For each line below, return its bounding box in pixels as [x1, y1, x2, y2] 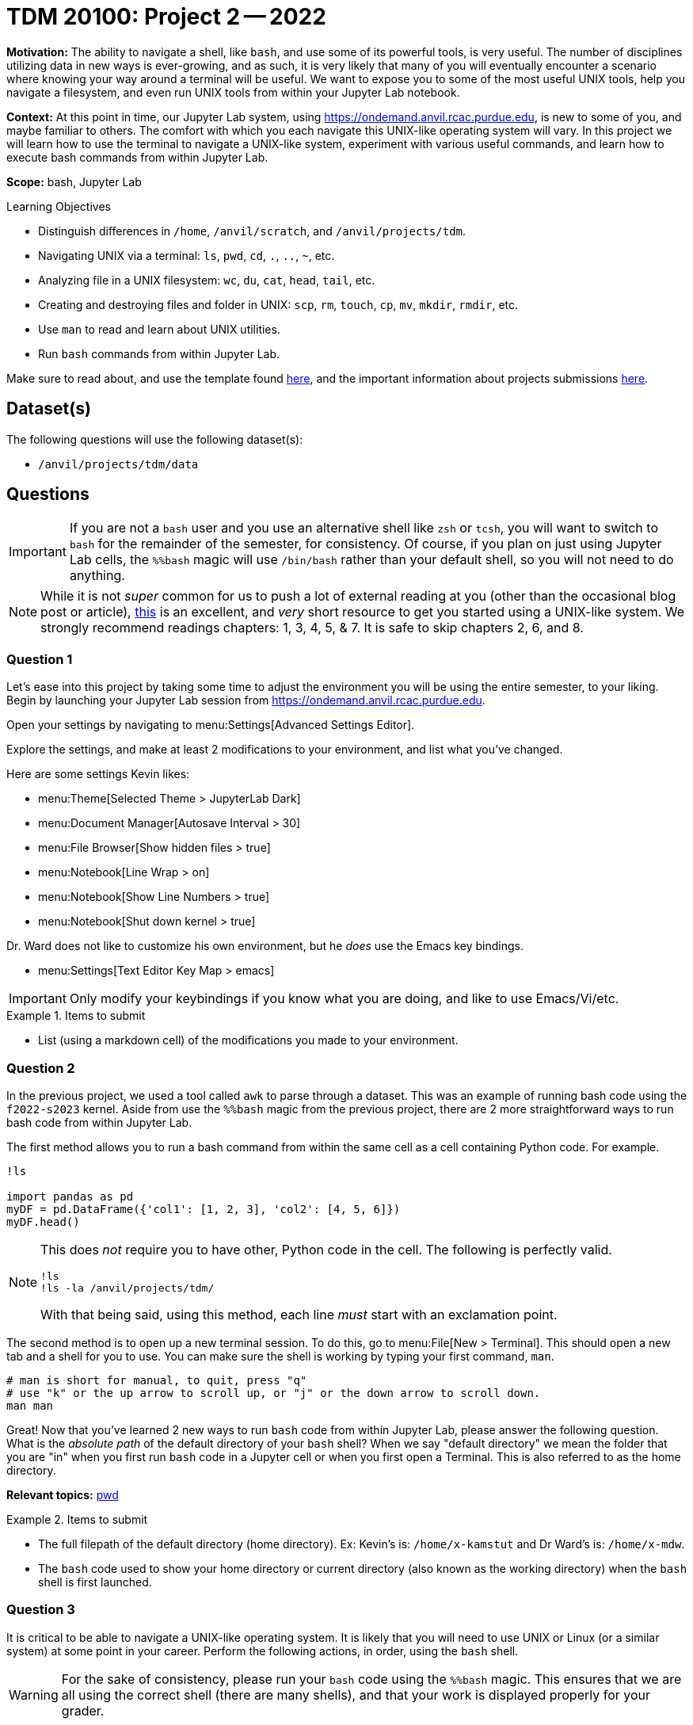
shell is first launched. [38, 1574, 152, 1589]
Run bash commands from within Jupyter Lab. [38, 346, 280, 361]
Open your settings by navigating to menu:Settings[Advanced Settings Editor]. [6, 718, 415, 732]
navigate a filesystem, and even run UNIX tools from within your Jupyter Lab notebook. [6, 85, 460, 99]
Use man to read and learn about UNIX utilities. [38, 322, 280, 336]
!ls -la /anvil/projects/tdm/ [40, 1281, 215, 1294]
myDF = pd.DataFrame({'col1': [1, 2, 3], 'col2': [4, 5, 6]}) [6, 1202, 401, 1216]
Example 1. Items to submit [6, 1009, 146, 1023]
